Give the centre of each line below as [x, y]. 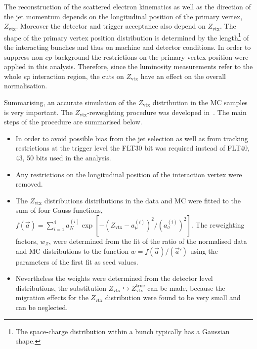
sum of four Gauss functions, [59, 210]
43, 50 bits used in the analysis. [63, 157]
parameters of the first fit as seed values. [77, 261]
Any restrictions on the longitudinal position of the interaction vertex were [129, 174]
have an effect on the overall [183, 76]
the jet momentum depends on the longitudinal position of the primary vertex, [123, 16]
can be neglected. [42, 307]
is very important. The [38, 112]
